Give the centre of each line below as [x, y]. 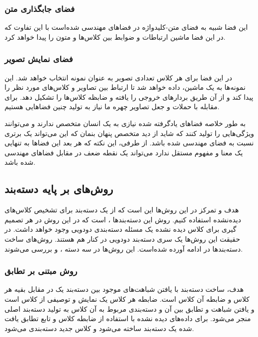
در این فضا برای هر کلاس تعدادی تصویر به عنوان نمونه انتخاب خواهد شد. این [118, 77]
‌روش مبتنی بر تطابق [41, 271]
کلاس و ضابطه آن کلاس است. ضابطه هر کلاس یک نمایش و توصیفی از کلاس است [127, 299]
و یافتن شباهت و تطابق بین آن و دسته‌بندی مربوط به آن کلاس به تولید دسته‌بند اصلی [129, 308]
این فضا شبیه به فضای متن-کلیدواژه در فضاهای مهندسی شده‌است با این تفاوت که [126, 27]
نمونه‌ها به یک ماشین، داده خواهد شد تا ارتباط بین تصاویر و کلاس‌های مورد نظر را [125, 87]
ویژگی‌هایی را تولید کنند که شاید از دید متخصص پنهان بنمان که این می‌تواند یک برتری [129, 133]
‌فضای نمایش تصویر [39, 59]
